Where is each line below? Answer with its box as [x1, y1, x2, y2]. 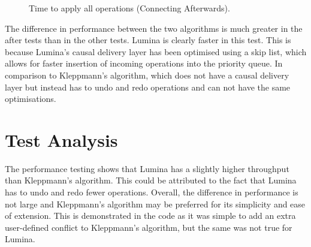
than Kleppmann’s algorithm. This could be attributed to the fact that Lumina [5, 174, 297, 186]
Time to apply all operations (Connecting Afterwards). [29, 2, 230, 14]
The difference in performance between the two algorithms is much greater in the [5, 22, 303, 34]
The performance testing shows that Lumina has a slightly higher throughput [5, 162, 289, 174]
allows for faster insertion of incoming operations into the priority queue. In [5, 57, 283, 70]
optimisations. [5, 92, 56, 105]
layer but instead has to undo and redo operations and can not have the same [5, 80, 291, 93]
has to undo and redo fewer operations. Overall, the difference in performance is [5, 186, 298, 198]
